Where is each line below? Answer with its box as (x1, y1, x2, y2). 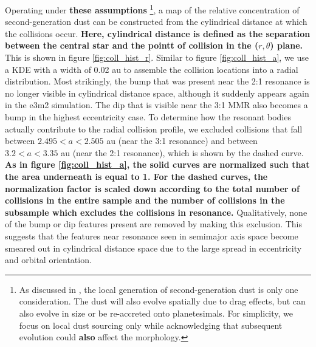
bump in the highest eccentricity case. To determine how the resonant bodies (5, 111, 291, 123)
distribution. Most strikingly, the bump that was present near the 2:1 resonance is (5, 75, 310, 88)
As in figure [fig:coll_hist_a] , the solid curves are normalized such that (5, 158, 310, 171)
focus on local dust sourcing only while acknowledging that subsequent (19, 318, 283, 331)
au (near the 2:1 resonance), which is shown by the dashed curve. (61, 146, 304, 159)
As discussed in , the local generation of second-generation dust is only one (19, 283, 298, 295)
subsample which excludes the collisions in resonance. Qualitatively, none (5, 205, 307, 218)
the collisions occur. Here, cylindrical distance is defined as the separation (5, 27, 311, 40)
